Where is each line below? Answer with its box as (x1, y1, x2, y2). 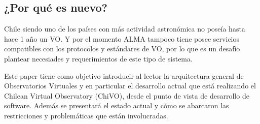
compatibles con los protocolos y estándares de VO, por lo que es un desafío (4, 43, 240, 54)
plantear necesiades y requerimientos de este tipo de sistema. (4, 53, 193, 64)
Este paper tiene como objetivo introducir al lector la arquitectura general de (4, 70, 244, 81)
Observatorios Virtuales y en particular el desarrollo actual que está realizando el (4, 80, 256, 91)
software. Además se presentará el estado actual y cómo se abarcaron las (4, 100, 229, 111)
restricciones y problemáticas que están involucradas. (4, 110, 168, 120)
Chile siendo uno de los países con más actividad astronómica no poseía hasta (4, 23, 245, 34)
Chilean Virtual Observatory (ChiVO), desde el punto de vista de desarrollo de (4, 90, 249, 101)
